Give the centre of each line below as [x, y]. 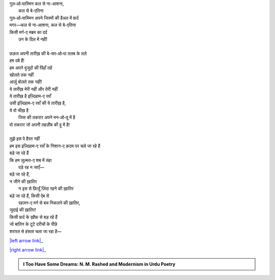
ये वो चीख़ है [19, 110]
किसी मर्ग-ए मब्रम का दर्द [29, 32]
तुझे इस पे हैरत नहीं [25, 139]
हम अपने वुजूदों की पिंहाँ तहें [31, 68]
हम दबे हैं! [17, 60]
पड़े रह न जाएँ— [31, 167]
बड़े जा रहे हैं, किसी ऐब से [29, 196]
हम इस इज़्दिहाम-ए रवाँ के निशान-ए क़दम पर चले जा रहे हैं [55, 146]
